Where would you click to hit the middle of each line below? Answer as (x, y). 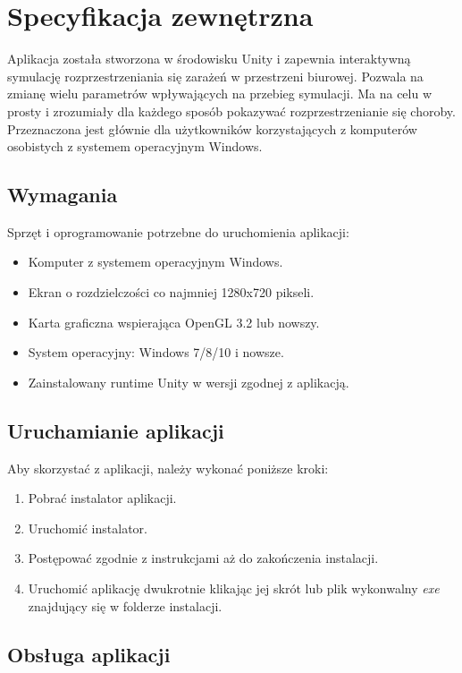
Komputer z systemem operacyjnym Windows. (155, 262)
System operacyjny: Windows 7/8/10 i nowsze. (156, 352)
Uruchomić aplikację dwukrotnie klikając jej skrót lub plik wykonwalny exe (234, 588)
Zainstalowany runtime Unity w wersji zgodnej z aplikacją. (189, 382)
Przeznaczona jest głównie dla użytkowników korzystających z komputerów (212, 128)
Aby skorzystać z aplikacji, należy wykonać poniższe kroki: (168, 468)
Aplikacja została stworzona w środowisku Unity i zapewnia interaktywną (209, 59)
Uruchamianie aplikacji (116, 430)
